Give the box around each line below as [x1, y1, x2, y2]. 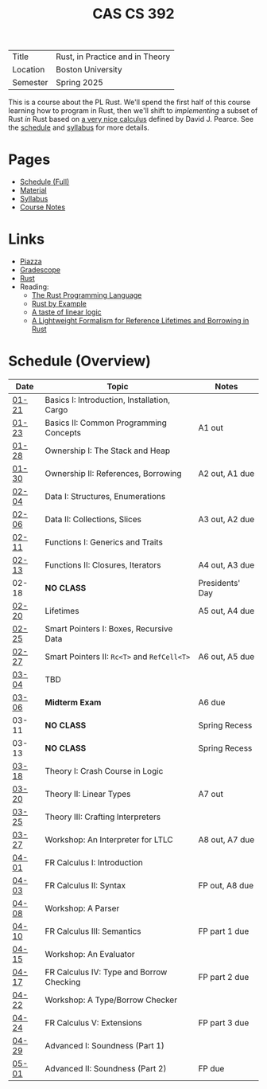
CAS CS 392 [92, 5, 175, 23]
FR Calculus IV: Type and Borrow [44, 966, 168, 978]
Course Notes [19, 202, 66, 212]
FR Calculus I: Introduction [44, 857, 143, 868]
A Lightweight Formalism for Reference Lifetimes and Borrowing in [31, 316, 250, 326]
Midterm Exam [44, 697, 102, 708]
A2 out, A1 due [198, 468, 255, 478]
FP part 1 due [198, 926, 250, 936]
